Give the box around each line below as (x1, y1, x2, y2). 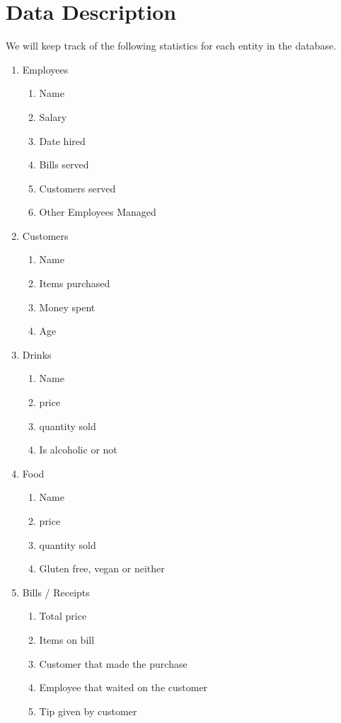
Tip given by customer (39, 703, 137, 718)
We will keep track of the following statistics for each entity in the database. (6, 38, 337, 53)
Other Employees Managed (39, 204, 156, 219)
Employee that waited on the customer (39, 680, 208, 695)
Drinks (22, 347, 52, 361)
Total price (39, 608, 87, 623)
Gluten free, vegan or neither (39, 561, 165, 576)
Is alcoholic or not (39, 442, 117, 457)
